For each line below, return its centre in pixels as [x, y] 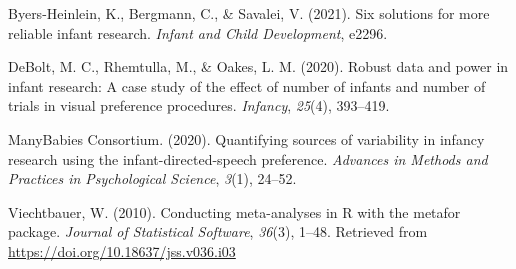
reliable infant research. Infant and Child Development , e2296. [198, 32]
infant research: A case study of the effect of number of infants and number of [247, 85]
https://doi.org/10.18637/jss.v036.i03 [122, 250]
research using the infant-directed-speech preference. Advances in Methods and [248, 158]
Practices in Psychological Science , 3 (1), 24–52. [152, 178]
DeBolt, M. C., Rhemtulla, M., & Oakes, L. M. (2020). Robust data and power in [258, 66]
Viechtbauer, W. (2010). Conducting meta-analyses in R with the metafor [234, 211]
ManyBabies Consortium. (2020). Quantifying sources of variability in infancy [246, 138]
